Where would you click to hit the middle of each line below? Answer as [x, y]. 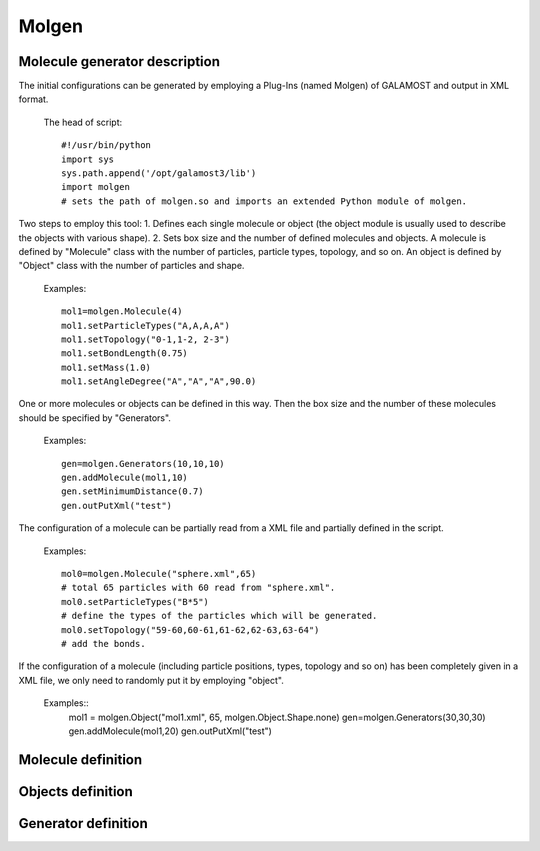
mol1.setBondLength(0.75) [125, 353]
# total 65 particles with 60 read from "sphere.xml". [198, 588]
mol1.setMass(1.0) [106, 367]
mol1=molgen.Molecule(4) [122, 311]
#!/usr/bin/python [106, 145]
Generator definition [83, 823]
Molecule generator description [119, 61]
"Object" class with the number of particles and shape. [131, 266]
